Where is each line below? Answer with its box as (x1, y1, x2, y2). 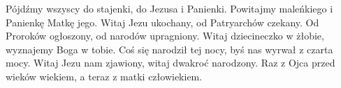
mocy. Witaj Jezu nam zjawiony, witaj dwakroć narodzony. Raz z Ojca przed (6, 55, 335, 70)
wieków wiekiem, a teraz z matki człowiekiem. (6, 69, 203, 83)
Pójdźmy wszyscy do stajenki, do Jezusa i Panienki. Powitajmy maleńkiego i (6, 1, 333, 15)
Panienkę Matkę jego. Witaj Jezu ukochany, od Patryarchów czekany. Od (6, 15, 319, 29)
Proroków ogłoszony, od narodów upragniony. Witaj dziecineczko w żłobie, (6, 28, 324, 43)
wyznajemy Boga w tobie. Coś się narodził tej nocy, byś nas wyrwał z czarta (6, 42, 333, 56)
